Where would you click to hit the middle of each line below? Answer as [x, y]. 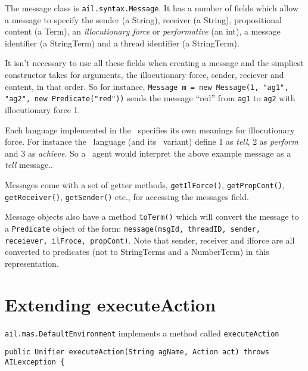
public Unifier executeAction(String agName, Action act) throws [137, 352]
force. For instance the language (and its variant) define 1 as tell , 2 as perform [152, 141]
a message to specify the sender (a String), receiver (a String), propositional [143, 19]
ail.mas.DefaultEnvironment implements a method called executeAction [142, 333]
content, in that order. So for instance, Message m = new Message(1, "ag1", [147, 86]
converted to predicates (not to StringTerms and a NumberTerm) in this [137, 252]
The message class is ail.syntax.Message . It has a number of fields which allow [152, 8]
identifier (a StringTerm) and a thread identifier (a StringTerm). [122, 43]
